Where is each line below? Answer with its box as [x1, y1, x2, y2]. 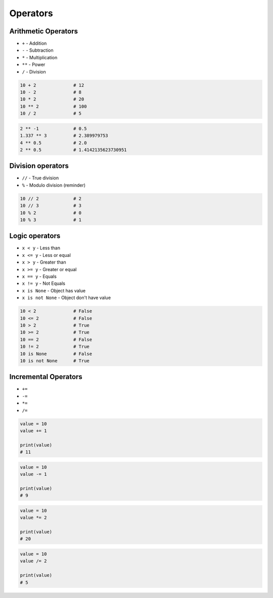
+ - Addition [22, 41, 47, 47]
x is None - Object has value [22, 287, 86, 293]
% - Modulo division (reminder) [22, 182, 86, 188]
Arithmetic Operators [9, 27, 78, 35]
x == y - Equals [22, 274, 57, 280]
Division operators [9, 162, 69, 170]
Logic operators [9, 232, 61, 240]
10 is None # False [20, 351, 93, 357]
